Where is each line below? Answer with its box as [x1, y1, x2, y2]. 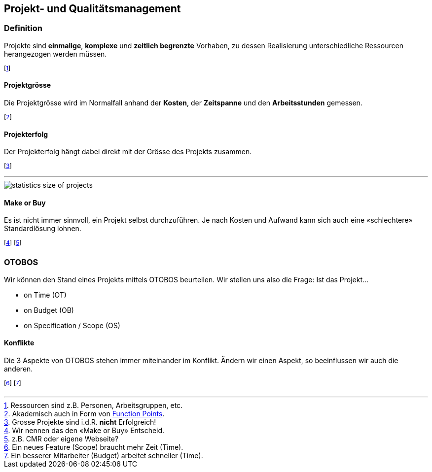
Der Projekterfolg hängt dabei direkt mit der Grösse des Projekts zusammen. [4, 147, 252, 156]
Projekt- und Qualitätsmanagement [4, 2, 181, 15]
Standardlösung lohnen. [4, 224, 81, 233]
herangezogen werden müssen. [4, 49, 107, 58]
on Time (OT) [24, 290, 67, 299]
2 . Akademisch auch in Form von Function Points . [4, 409, 165, 418]
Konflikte [4, 338, 35, 347]
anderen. [4, 365, 33, 373]
